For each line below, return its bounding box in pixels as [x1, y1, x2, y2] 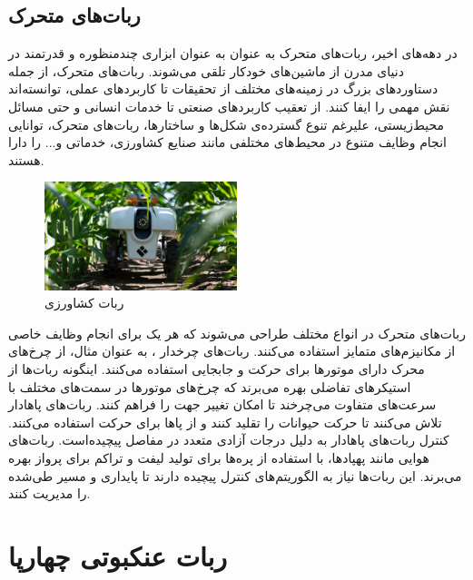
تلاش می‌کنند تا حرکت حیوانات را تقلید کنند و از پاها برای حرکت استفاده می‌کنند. [8, 412, 442, 431]
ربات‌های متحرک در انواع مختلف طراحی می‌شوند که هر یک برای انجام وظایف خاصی [8, 323, 466, 342]
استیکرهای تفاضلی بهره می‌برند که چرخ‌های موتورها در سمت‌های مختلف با [8, 377, 411, 396]
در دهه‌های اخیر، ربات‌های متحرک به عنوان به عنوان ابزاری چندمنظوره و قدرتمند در [8, 44, 458, 63]
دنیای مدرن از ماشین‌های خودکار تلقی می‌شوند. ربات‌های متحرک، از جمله [8, 61, 404, 80]
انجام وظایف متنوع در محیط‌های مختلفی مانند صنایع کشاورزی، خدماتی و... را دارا [8, 133, 447, 152]
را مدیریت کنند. [8, 484, 91, 503]
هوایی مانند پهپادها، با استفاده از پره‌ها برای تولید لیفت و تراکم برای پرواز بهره [8, 447, 429, 467]
